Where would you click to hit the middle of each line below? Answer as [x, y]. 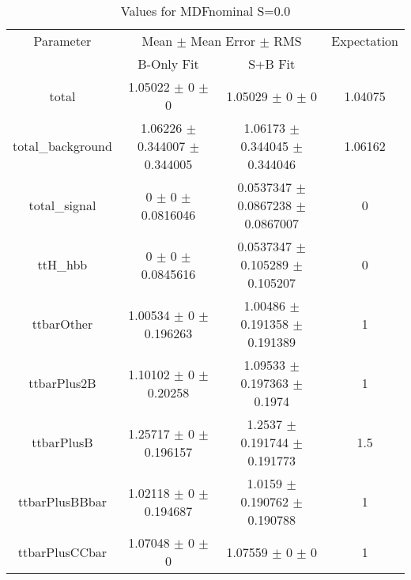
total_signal [62, 205]
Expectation [365, 41]
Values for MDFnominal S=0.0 [205, 11]
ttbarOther [62, 324]
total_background [62, 146]
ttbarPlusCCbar [62, 552]
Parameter [62, 41]
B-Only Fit [168, 64]
